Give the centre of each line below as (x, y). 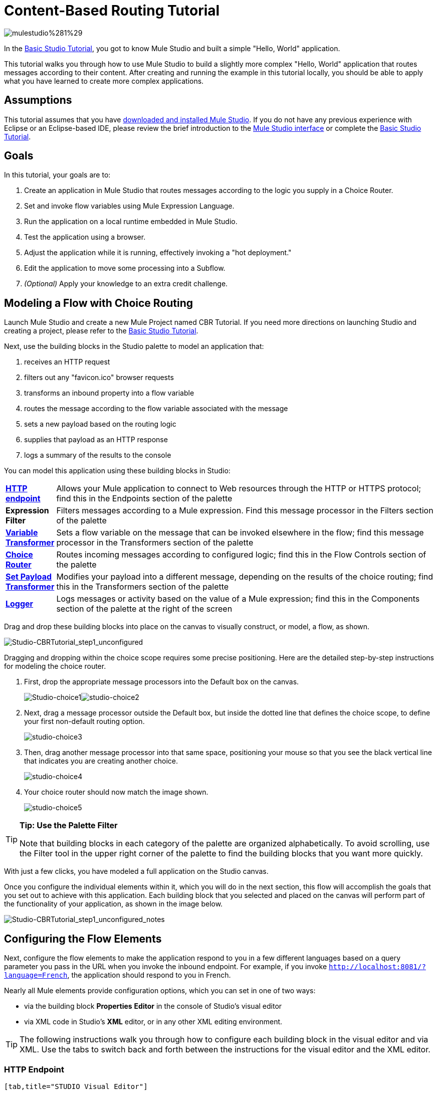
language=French (36, 975)
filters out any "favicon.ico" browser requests (99, 378)
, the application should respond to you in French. (149, 975)
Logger (20, 604)
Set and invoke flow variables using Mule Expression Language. (129, 206)
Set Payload (29, 577)
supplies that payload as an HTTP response (96, 440)
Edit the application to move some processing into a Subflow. (125, 268)
